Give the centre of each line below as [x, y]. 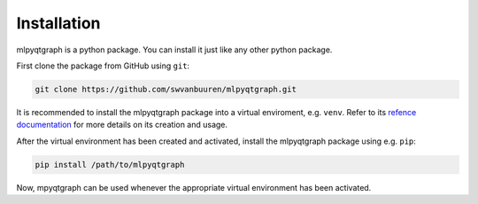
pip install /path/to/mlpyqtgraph [110, 165]
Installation [58, 23]
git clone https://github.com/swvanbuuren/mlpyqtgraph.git [166, 89]
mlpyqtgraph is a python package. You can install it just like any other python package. [174, 50]
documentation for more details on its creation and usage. [122, 125]
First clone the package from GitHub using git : [103, 66]
